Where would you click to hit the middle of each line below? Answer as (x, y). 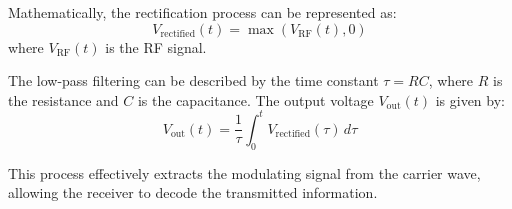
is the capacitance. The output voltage (255, 99)
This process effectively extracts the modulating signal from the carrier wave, (244, 172)
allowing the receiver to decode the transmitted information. (193, 192)
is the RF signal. (156, 46)
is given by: (470, 99)
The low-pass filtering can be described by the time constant (193, 80)
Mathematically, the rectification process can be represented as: (202, 12)
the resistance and (63, 99)
